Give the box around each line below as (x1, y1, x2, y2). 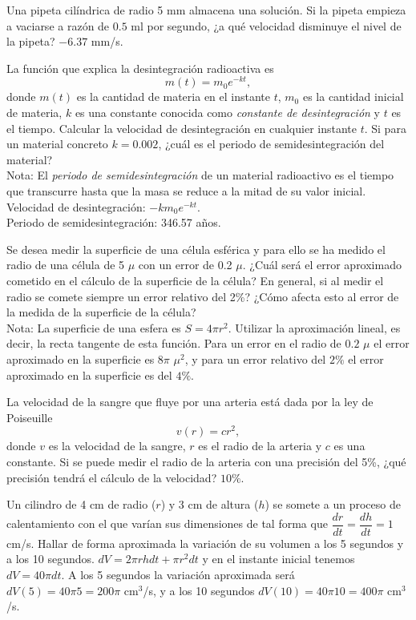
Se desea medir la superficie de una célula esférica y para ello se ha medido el (6, 240, 386, 257)
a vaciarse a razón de (6, 17, 110, 34)
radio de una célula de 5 (6, 256, 125, 273)
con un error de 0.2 (138, 256, 232, 273)
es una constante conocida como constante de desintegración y (75, 104, 380, 121)
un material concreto (6, 135, 108, 152)
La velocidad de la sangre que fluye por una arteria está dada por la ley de (6, 393, 374, 410)
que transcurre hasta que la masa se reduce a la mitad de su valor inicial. (6, 183, 366, 199)
